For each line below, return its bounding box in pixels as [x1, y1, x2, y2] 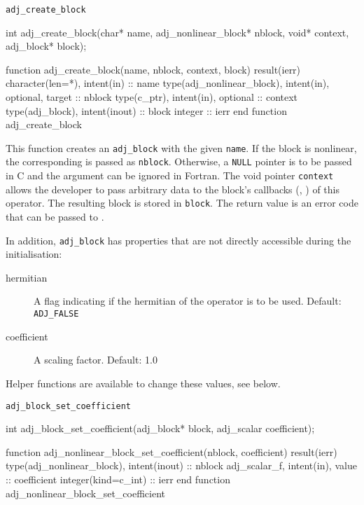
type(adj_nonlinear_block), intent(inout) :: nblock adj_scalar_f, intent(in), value [6, 458, 357, 473]
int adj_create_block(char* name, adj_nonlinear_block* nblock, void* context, [6, 25, 349, 39]
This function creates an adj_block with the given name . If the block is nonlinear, [6, 140, 357, 155]
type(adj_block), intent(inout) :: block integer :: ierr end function [6, 103, 287, 118]
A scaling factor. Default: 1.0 [34, 352, 157, 367]
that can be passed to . [6, 209, 104, 224]
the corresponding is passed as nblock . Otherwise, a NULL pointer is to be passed [6, 154, 352, 169]
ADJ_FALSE [34, 309, 79, 319]
